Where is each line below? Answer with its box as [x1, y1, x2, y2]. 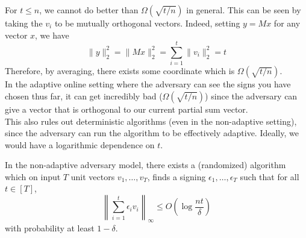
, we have [35, 28, 69, 41]
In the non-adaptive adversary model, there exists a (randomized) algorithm [5, 158, 286, 171]
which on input [5, 170, 61, 183]
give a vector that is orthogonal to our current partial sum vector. [5, 102, 248, 115]
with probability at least [5, 221, 95, 234]
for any [273, 17, 301, 29]
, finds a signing [147, 170, 206, 183]
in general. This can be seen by [186, 4, 301, 16]
